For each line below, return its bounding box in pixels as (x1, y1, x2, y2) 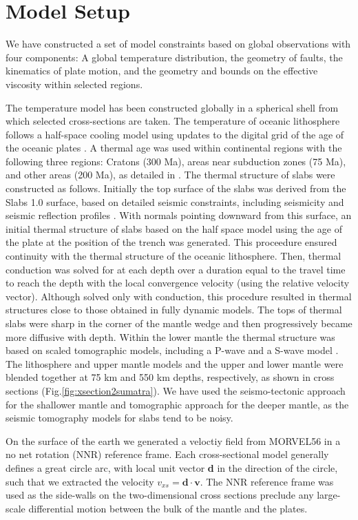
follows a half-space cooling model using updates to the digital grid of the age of (6, 127, 344, 141)
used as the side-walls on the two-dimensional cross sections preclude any (6, 488, 314, 502)
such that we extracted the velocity (6, 474, 154, 488)
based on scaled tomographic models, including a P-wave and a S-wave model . (6, 343, 339, 357)
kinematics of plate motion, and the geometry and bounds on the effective (6, 63, 318, 78)
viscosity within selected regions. (6, 76, 143, 91)
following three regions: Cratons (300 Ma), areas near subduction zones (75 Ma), (6, 154, 346, 168)
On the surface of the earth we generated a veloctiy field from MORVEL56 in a (6, 433, 341, 448)
